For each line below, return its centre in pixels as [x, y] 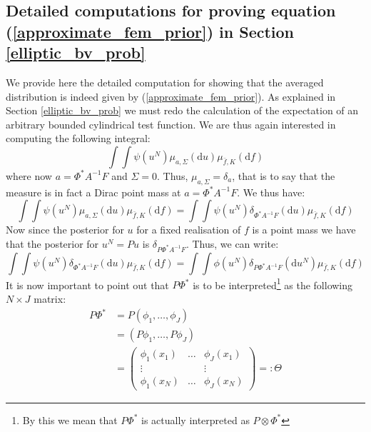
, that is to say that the [284, 175]
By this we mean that [70, 420]
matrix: [50, 298]
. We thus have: [271, 192]
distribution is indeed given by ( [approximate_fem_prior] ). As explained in [171, 96]
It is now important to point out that [87, 285]
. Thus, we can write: [232, 243]
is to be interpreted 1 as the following [273, 283]
